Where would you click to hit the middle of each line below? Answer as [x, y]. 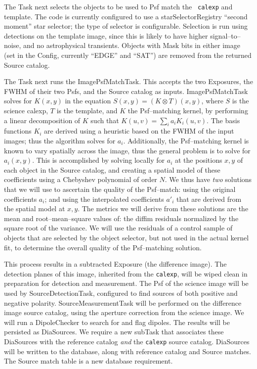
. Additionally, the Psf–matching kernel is [186, 140]
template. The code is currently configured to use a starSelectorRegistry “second [126, 16]
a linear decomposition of [42, 120]
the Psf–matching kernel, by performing [188, 110]
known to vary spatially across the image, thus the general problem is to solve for [127, 150]
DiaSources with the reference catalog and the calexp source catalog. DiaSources [127, 341]
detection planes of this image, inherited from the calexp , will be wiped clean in [126, 273]
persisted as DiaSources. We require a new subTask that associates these [114, 332]
